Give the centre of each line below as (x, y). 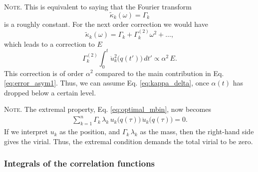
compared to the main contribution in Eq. (160, 73)
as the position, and (90, 131)
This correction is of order (44, 73)
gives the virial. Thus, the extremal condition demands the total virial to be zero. (129, 141)
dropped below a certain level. (50, 92)
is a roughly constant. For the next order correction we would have (106, 24)
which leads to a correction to (49, 43)
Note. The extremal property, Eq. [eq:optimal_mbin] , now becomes (108, 109)
